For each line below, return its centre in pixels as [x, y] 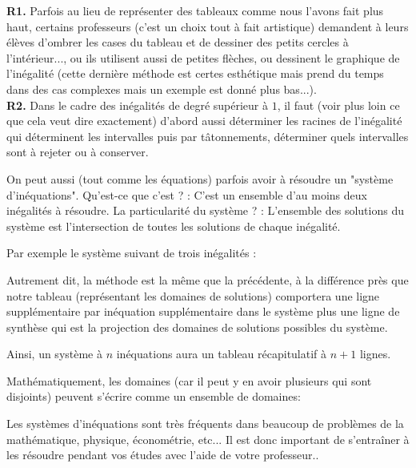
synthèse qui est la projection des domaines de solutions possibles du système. [197, 327]
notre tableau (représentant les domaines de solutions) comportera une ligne [193, 295]
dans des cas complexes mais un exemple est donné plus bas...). [162, 89]
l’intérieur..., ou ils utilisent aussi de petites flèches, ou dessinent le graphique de [203, 57]
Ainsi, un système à [54, 354]
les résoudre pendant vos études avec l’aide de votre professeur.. [163, 455]
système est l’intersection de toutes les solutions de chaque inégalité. [174, 226]
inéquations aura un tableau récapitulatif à [222, 354]
